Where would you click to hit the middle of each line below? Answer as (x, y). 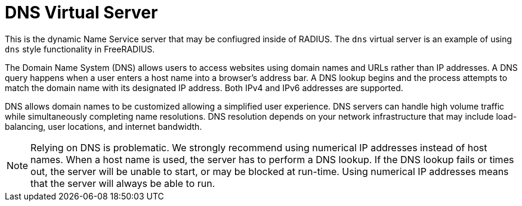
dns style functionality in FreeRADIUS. (80, 49)
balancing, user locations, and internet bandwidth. (104, 126)
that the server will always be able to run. (123, 183)
